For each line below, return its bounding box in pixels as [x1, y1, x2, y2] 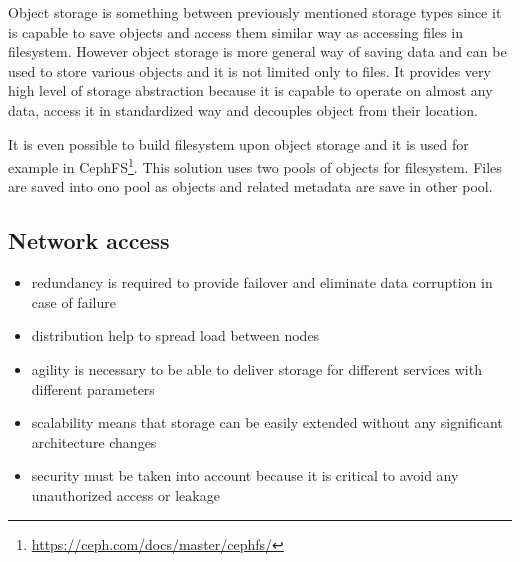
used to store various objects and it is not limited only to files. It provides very [8, 60, 491, 81]
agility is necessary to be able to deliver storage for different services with [31, 358, 482, 379]
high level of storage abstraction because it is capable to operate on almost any [8, 80, 493, 101]
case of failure [31, 291, 116, 312]
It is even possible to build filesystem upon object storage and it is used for [8, 133, 469, 154]
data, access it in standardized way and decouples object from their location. [8, 99, 478, 120]
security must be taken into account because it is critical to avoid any [31, 465, 459, 486]
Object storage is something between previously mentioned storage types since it [8, 2, 502, 22]
